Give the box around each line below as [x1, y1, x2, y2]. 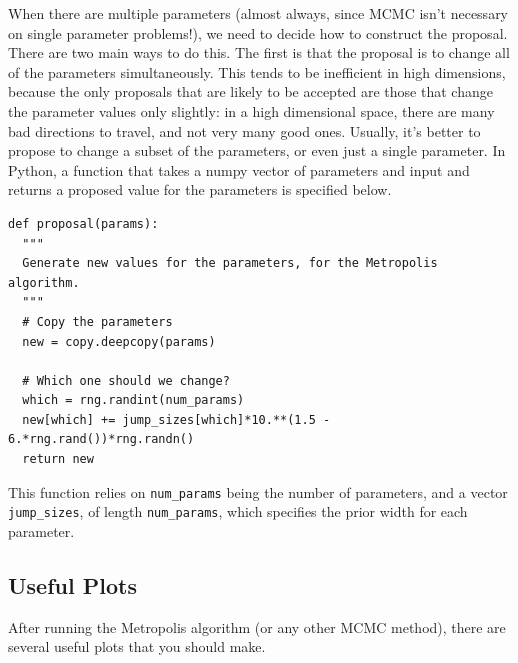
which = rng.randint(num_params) [22, 393, 245, 408]
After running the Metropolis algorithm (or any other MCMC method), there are [8, 616, 506, 637]
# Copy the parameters [22, 314, 173, 329]
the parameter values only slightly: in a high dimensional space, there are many [8, 100, 495, 121]
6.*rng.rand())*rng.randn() [8, 432, 195, 447]
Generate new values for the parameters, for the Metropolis [22, 256, 438, 271]
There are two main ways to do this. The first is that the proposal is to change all [8, 42, 510, 63]
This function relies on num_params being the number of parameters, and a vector [8, 481, 508, 502]
